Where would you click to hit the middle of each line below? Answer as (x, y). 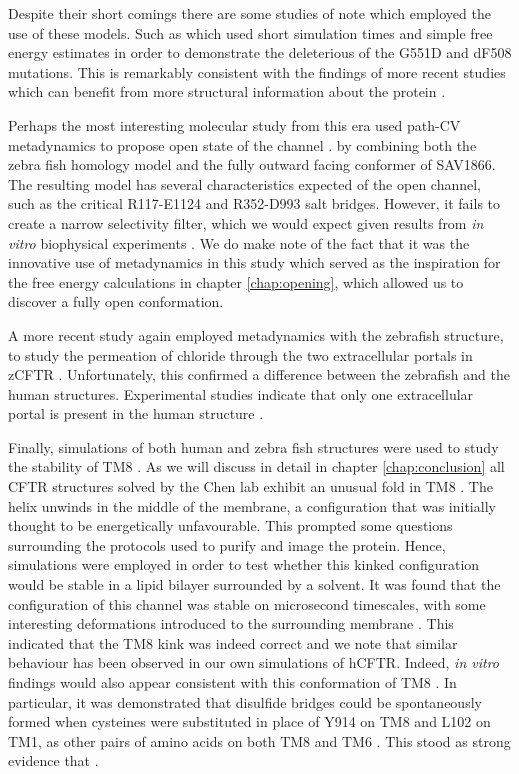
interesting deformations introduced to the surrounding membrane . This (231, 623)
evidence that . (53, 760)
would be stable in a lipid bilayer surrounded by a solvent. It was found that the (254, 584)
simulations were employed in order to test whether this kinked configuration (244, 564)
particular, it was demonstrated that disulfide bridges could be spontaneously (245, 701)
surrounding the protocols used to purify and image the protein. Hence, (227, 544)
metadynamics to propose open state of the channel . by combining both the (242, 144)
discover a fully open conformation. (116, 301)
